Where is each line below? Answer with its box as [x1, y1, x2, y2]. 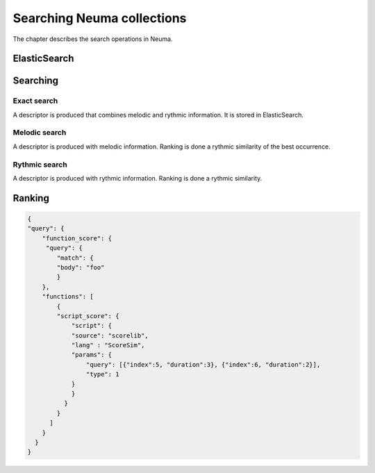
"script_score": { [56, 312, 119, 320]
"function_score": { [42, 234, 112, 242]
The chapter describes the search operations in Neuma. [12, 35, 173, 43]
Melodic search [12, 128, 67, 138]
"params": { [71, 351, 112, 359]
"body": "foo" [56, 263, 105, 271]
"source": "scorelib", [71, 331, 149, 340]
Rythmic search [12, 160, 67, 169]
